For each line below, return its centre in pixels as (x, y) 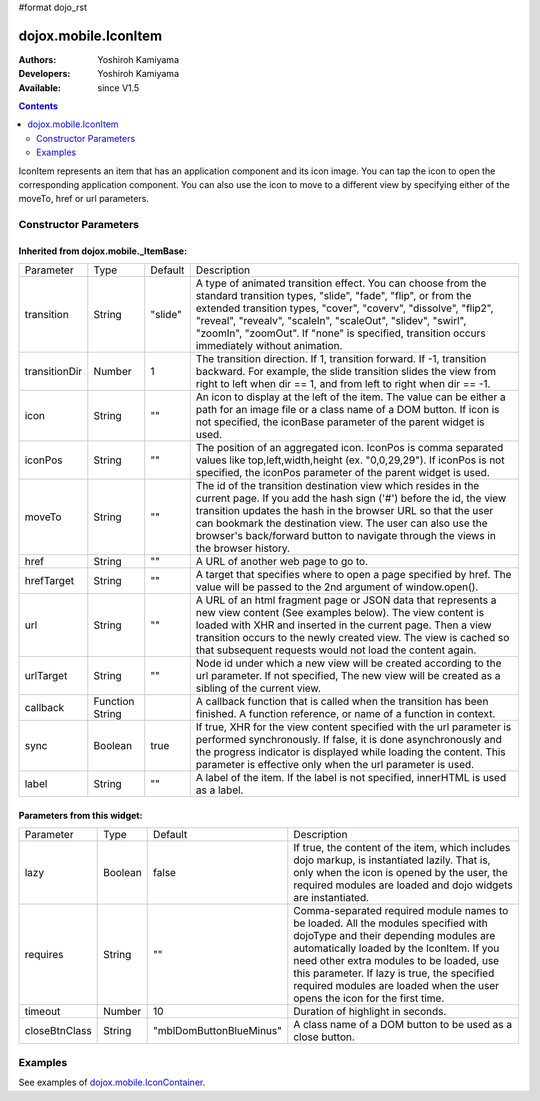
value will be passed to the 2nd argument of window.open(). (337, 587)
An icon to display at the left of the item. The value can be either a (351, 397)
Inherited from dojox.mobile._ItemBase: (103, 251)
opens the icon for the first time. (369, 998)
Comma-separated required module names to (401, 911)
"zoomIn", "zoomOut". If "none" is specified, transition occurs (340, 333)
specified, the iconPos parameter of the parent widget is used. (342, 473)
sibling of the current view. (258, 688)
